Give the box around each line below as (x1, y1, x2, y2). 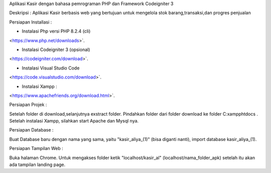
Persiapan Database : (9, 127, 54, 133)
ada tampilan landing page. (9, 161, 66, 167)
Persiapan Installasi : (9, 19, 52, 25)
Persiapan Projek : (9, 101, 47, 107)
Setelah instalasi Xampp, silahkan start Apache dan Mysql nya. (9, 118, 139, 124)
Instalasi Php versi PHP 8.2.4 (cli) (22, 28, 91, 34)
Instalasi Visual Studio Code (22, 65, 80, 71)
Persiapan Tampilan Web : (9, 145, 64, 151)
